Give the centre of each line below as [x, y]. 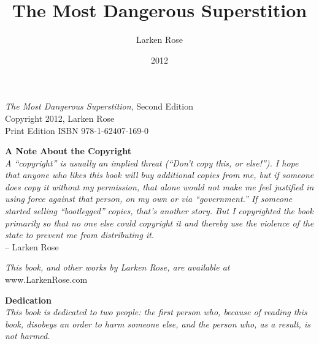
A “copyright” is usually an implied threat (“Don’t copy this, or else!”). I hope [152, 163]
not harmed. [28, 336]
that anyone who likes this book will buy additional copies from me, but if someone [159, 175]
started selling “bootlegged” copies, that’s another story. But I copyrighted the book [159, 211]
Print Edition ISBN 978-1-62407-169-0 [77, 130]
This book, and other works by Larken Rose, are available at [117, 267]
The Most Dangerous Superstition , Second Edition [99, 106]
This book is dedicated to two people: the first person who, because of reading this [156, 312]
